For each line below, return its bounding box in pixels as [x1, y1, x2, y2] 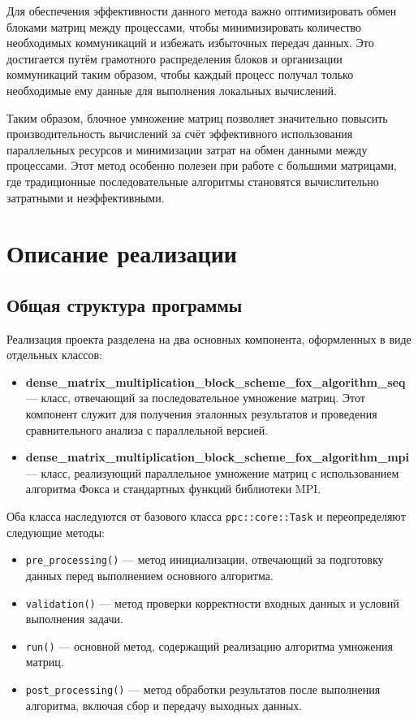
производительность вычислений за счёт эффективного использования [6, 125, 353, 142]
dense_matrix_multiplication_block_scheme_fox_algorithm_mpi [25, 448, 409, 466]
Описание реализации [6, 236, 237, 270]
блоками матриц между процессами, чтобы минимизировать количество [6, 18, 362, 35]
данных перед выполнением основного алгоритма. [25, 566, 274, 583]
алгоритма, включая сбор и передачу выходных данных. [25, 696, 303, 713]
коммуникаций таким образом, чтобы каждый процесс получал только [6, 66, 354, 83]
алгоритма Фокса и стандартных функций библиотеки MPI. [25, 480, 321, 497]
